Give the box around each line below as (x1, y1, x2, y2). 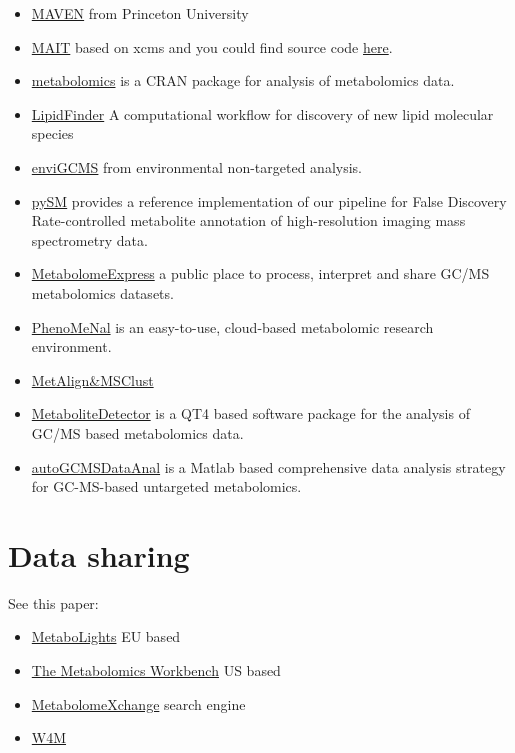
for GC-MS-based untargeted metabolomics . (31, 476, 302, 497)
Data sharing (8, 534, 190, 575)
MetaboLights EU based (31, 626, 181, 647)
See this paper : (8, 592, 99, 613)
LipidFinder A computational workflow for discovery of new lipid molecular (31, 103, 494, 124)
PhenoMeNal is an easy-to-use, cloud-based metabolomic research (31, 316, 434, 337)
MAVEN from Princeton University (31, 3, 249, 23)
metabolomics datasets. (31, 282, 174, 303)
